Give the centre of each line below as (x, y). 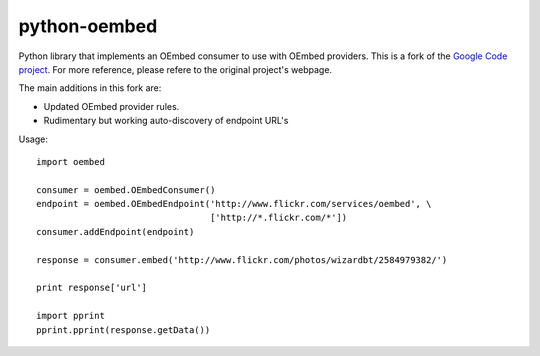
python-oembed (88, 26)
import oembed (70, 161)
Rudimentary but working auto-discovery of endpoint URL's (166, 121)
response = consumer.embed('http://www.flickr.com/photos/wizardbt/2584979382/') (242, 259)
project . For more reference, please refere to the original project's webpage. (175, 69)
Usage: (33, 139)
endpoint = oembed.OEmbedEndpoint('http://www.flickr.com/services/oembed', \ (234, 204)
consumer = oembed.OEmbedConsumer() (126, 189)
